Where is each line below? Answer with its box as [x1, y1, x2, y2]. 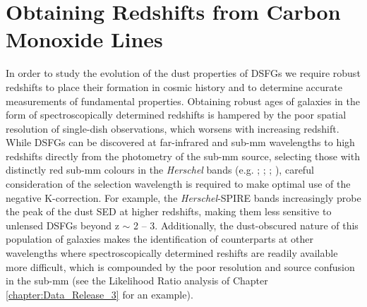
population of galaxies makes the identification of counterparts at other [6, 231, 313, 246]
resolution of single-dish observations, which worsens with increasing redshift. [6, 121, 339, 136]
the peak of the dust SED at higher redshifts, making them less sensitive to [6, 204, 332, 219]
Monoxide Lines [6, 25, 163, 54]
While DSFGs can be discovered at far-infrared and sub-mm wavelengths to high [6, 135, 355, 150]
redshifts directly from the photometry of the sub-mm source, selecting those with [6, 148, 360, 163]
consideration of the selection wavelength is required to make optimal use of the [6, 176, 351, 191]
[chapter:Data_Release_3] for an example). [6, 287, 193, 301]
